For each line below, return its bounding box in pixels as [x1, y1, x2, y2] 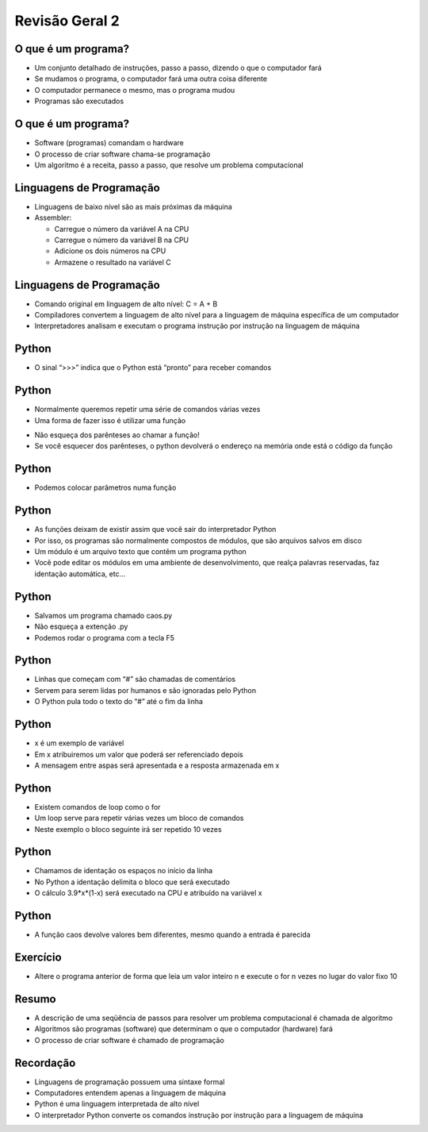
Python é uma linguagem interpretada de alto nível [34, 1099, 200, 1109]
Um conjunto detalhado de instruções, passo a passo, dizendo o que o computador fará [34, 64, 323, 73]
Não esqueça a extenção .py [34, 622, 128, 631]
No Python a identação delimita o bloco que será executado [34, 877, 230, 887]
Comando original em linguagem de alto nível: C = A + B [34, 298, 218, 309]
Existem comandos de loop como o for [34, 802, 161, 811]
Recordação [14, 1056, 76, 1069]
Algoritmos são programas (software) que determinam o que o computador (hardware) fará [34, 1024, 333, 1034]
